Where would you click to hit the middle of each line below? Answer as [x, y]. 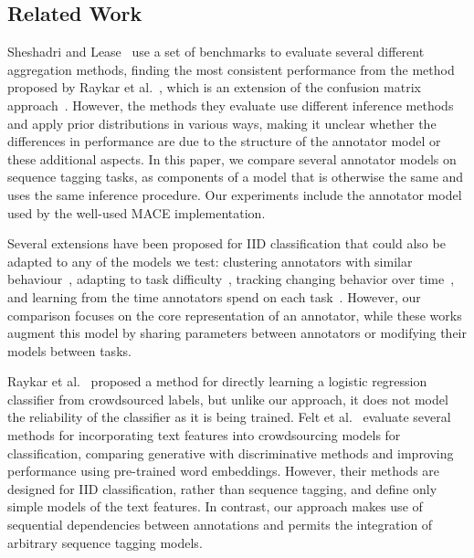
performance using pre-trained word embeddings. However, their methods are [224, 471]
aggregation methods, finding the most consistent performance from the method [231, 69]
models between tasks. [69, 350]
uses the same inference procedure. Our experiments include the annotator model [235, 194]
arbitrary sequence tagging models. [105, 542]
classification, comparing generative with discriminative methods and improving [231, 453]
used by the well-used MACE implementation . [137, 212]
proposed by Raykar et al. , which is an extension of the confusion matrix [214, 87]
